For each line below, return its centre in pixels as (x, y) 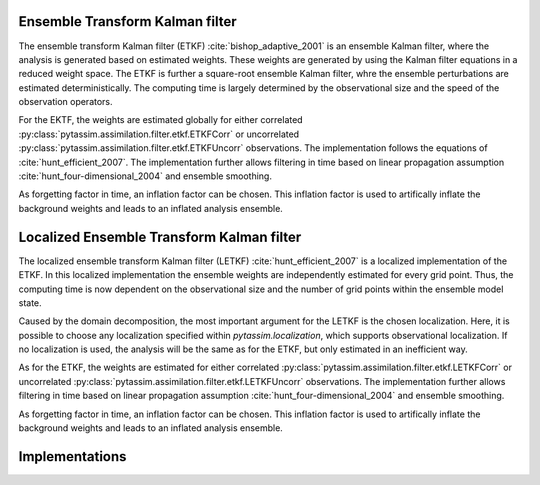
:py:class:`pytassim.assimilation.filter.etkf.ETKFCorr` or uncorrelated (159, 134)
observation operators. (66, 102)
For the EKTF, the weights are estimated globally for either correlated (161, 120)
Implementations (72, 456)
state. (30, 302)
